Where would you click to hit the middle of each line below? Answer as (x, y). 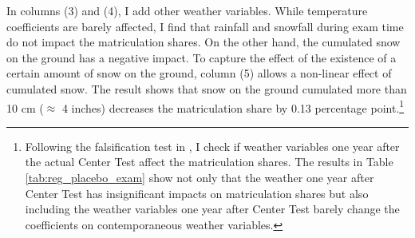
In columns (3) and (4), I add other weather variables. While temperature (187, 10)
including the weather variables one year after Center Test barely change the (212, 209)
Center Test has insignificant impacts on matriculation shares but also (197, 193)
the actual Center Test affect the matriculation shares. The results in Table (209, 162)
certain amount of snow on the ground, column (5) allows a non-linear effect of (199, 73)
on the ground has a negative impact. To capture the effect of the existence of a (202, 57)
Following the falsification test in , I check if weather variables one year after (212, 146)
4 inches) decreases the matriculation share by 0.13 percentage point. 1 (233, 106)
